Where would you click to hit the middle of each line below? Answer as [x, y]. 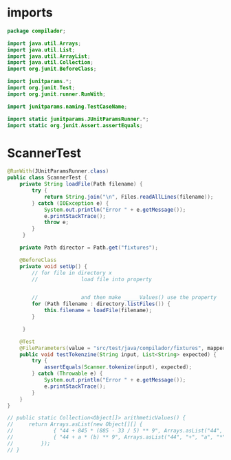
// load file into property [92, 279]
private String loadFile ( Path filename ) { [81, 184]
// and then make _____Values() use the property [124, 298]
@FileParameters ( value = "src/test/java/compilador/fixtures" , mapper [123, 348]
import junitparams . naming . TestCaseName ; [67, 107]
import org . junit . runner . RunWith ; [57, 94]
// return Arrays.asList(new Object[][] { [75, 424]
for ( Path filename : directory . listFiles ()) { [101, 304]
